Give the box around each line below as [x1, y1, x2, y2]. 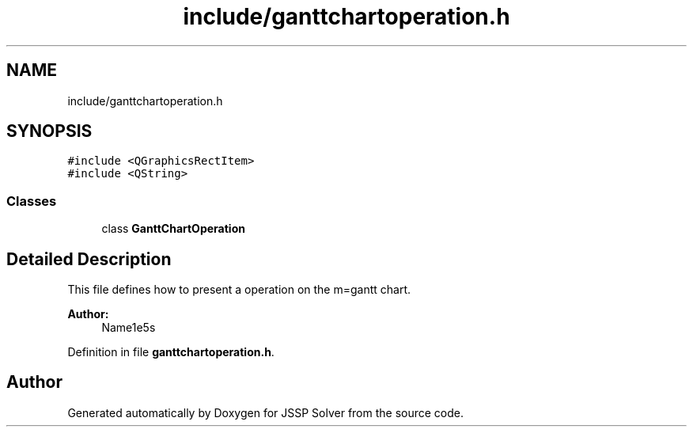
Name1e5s [101, 321, 156, 335]
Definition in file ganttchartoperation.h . [67, 345, 275, 359]
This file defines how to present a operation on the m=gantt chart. [67, 283, 411, 297]
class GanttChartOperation [101, 222, 245, 236]
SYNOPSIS [6, 121, 93, 142]
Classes [6, 192, 57, 209]
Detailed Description [6, 249, 172, 269]
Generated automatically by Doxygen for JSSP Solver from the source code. [67, 405, 464, 420]
